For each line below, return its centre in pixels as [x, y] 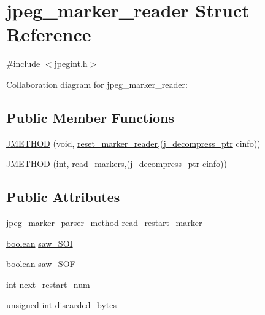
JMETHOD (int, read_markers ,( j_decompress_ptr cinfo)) [117, 164]
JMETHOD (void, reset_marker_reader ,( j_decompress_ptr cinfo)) [133, 143]
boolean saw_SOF [41, 264]
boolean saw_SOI [40, 243]
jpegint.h [71, 64]
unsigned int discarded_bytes [61, 305]
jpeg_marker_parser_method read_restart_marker [104, 223]
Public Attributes [63, 197]
